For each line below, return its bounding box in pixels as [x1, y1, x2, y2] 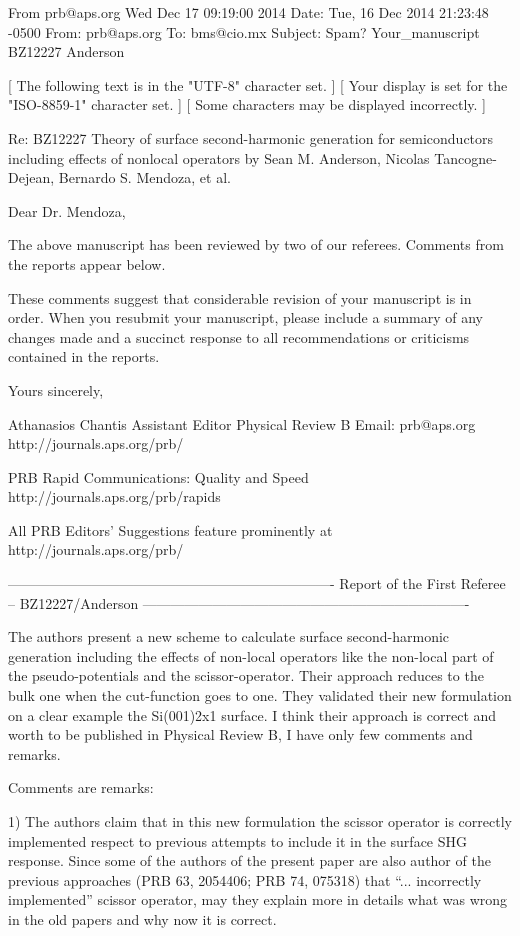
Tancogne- [434, 147, 497, 168]
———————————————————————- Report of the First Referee [8, 573, 506, 594]
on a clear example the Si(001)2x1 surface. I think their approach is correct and [8, 704, 497, 725]
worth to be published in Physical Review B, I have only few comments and [8, 724, 473, 745]
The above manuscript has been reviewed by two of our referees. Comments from [8, 234, 504, 255]
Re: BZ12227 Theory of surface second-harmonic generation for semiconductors [8, 127, 494, 148]
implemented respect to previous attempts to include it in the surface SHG [8, 830, 468, 851]
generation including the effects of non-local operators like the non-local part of [8, 645, 494, 666]
